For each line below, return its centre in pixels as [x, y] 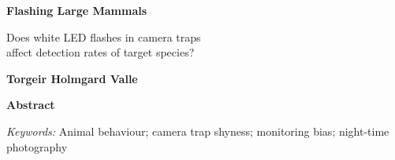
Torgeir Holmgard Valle [72, 78]
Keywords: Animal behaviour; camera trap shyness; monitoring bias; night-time [198, 131]
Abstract [31, 105]
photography [37, 146]
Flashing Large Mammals [77, 10]
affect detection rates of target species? [101, 52]
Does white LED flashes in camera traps [104, 36]
